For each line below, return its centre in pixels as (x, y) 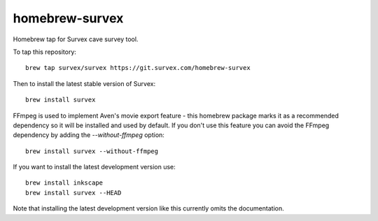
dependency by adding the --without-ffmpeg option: (89, 135)
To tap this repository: (45, 52)
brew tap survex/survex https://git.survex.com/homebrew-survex (138, 68)
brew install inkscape (64, 183)
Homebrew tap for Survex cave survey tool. (76, 39)
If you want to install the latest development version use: (94, 167)
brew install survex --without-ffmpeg (92, 151)
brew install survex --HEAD (73, 193)
